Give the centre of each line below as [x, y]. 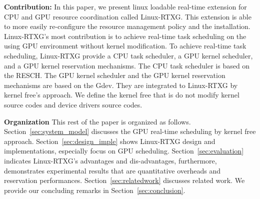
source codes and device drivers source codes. [73, 104]
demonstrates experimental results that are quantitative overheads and [112, 170]
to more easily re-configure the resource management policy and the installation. [127, 26]
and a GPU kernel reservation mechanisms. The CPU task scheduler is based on [127, 65]
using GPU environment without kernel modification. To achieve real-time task [125, 46]
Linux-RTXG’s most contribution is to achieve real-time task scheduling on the [125, 36]
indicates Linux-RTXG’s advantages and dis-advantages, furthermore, [110, 160]
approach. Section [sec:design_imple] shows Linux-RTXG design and [110, 141]
